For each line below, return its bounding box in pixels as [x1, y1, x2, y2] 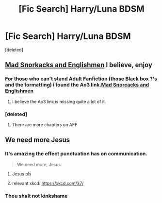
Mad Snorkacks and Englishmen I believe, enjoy [5, 61, 153, 69]
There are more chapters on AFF [12, 121, 78, 127]
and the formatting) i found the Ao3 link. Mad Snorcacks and [5, 82, 149, 88]
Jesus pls [12, 171, 32, 177]
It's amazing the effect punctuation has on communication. [5, 151, 148, 157]
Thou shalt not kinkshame [5, 192, 68, 199]
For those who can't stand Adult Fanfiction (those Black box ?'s [5, 75, 158, 82]
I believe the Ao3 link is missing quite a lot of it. [12, 99, 106, 104]
